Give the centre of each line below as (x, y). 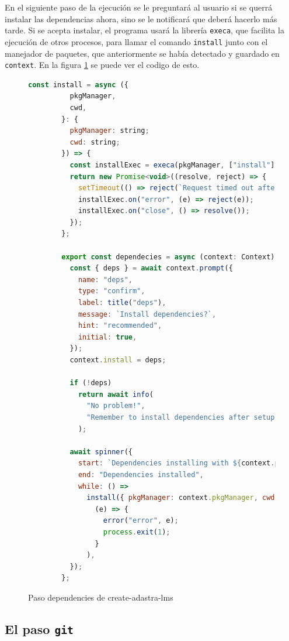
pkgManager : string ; (109, 131)
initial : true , (107, 337)
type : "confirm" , (112, 291)
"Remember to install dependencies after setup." (185, 417)
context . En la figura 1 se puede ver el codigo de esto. (102, 65)
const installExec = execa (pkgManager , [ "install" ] (172, 165)
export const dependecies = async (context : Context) (168, 257)
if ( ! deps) (91, 383)
